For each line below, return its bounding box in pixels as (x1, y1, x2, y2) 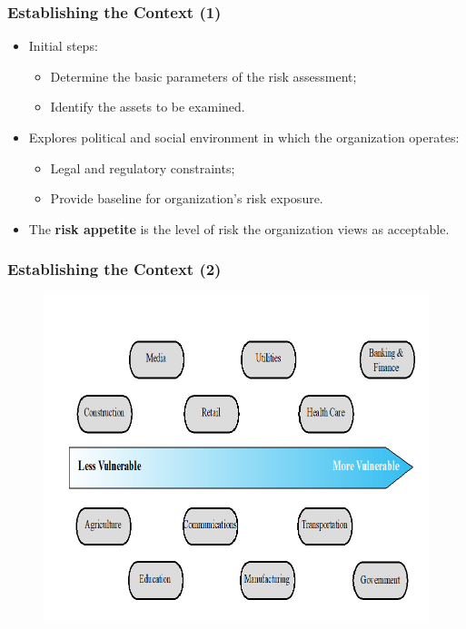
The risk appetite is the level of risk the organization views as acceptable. (28, 219, 450, 238)
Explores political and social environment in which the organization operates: (28, 128, 460, 146)
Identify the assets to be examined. (50, 97, 245, 116)
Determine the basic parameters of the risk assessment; (50, 66, 357, 85)
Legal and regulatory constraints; (50, 158, 235, 177)
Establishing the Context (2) (7, 258, 222, 280)
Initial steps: (28, 36, 98, 55)
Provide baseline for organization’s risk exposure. (50, 189, 323, 208)
